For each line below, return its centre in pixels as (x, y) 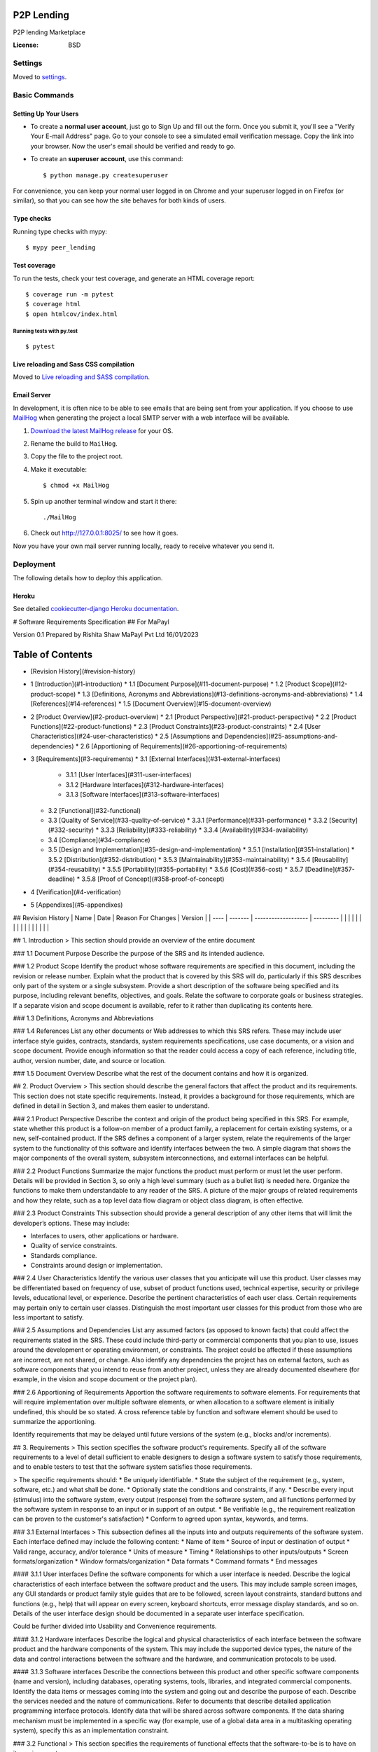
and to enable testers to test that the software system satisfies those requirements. (133, 1467)
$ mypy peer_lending (61, 248)
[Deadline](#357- (330, 869)
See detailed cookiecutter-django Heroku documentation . (96, 609)
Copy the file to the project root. (76, 456)
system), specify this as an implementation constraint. (91, 1730)
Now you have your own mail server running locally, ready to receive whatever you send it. (143, 546)
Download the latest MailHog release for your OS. (102, 430)
